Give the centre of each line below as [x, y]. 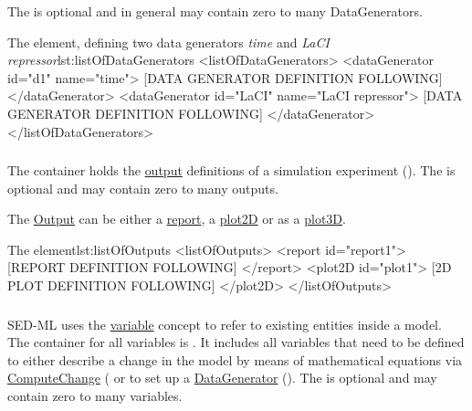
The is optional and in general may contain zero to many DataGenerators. [215, 11]
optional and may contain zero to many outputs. [143, 188]
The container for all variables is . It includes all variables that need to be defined [236, 342]
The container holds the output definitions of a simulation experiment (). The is [231, 170]
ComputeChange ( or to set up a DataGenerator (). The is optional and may [222, 378]
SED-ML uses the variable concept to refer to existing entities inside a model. [225, 324]
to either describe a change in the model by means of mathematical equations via [235, 359]
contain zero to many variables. [95, 395]
